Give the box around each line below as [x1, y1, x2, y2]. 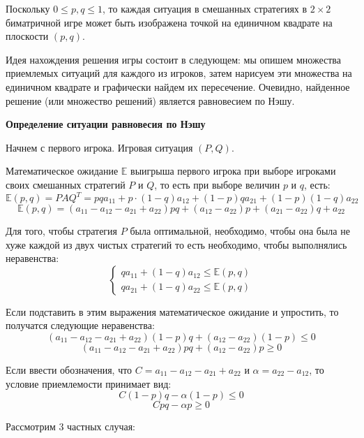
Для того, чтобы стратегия [6, 224, 118, 238]
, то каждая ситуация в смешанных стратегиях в [103, 1, 308, 15]
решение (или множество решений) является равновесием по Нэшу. [6, 93, 295, 108]
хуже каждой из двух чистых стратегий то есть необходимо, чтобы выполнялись [6, 237, 347, 251]
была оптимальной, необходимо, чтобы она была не [130, 224, 350, 238]
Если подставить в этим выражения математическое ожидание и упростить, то [6, 304, 339, 319]
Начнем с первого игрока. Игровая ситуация [6, 140, 193, 154]
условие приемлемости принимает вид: [6, 376, 172, 390]
